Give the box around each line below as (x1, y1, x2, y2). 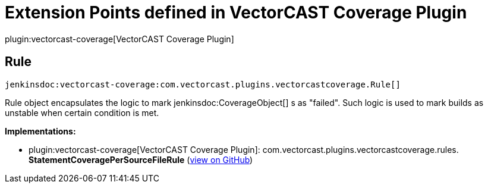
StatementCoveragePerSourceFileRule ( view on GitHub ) (29, 154, 253, 165)
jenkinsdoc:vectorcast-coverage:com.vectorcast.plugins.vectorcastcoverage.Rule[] (5, 79, 401, 89)
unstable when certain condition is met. (5, 107, 159, 118)
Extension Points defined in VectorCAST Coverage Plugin (5, 2, 467, 23)
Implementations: (5, 126, 76, 136)
